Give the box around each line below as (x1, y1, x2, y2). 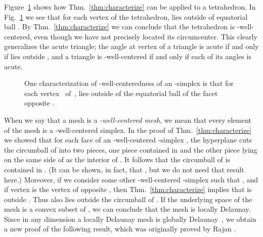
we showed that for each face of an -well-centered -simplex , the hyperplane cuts (4, 134, 252, 145)
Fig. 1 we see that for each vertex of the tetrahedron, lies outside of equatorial (4, 11, 248, 22)
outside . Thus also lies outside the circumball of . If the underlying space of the (4, 194, 252, 204)
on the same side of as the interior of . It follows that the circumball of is (4, 154, 230, 165)
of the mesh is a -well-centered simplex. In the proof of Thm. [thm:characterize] (4, 124, 252, 135)
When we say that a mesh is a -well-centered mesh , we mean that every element (4, 114, 252, 125)
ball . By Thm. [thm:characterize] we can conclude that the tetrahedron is (4, 21, 235, 32)
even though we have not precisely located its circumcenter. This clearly (34, 31, 257, 41)
